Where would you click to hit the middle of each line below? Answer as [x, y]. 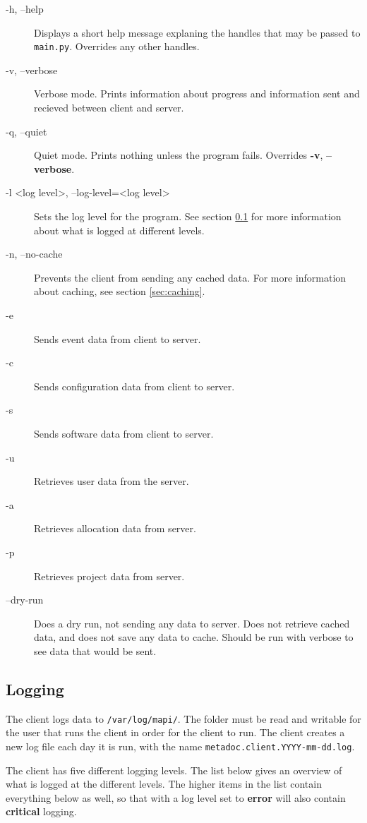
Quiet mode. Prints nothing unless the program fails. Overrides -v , [179, 155]
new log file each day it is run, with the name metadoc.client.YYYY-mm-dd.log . [180, 746]
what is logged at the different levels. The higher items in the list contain [164, 784]
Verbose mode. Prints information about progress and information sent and [197, 94]
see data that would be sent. [95, 650]
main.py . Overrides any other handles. [117, 46]
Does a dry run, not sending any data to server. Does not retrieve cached [192, 623]
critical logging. [41, 811]
